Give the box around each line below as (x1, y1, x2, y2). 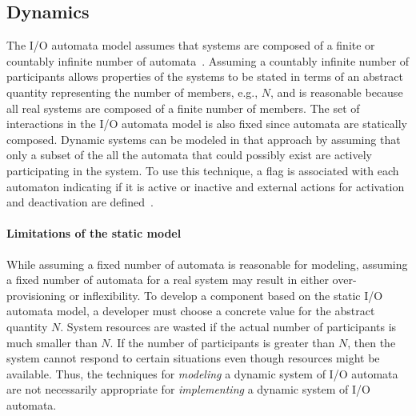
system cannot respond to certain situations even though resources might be (6, 350, 380, 366)
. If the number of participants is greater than (110, 334, 335, 350)
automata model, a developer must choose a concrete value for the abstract (6, 302, 375, 319)
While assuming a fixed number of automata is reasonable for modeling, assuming (6, 255, 408, 272)
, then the (347, 334, 396, 350)
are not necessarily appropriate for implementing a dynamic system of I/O (6, 381, 371, 398)
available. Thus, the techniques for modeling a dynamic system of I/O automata (6, 365, 398, 382)
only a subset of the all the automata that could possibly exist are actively (6, 146, 372, 163)
